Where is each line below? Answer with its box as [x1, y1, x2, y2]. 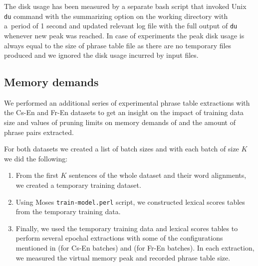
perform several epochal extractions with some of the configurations [15, 233, 223, 243]
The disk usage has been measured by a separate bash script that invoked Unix [4, 1, 247, 11]
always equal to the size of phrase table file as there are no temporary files [4, 40, 232, 50]
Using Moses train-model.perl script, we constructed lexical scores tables [15, 196, 245, 207]
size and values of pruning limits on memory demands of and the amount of [4, 117, 236, 128]
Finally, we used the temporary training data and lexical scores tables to [15, 223, 238, 233]
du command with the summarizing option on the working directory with [4, 10, 228, 21]
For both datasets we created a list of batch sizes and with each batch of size [4, 143, 239, 154]
